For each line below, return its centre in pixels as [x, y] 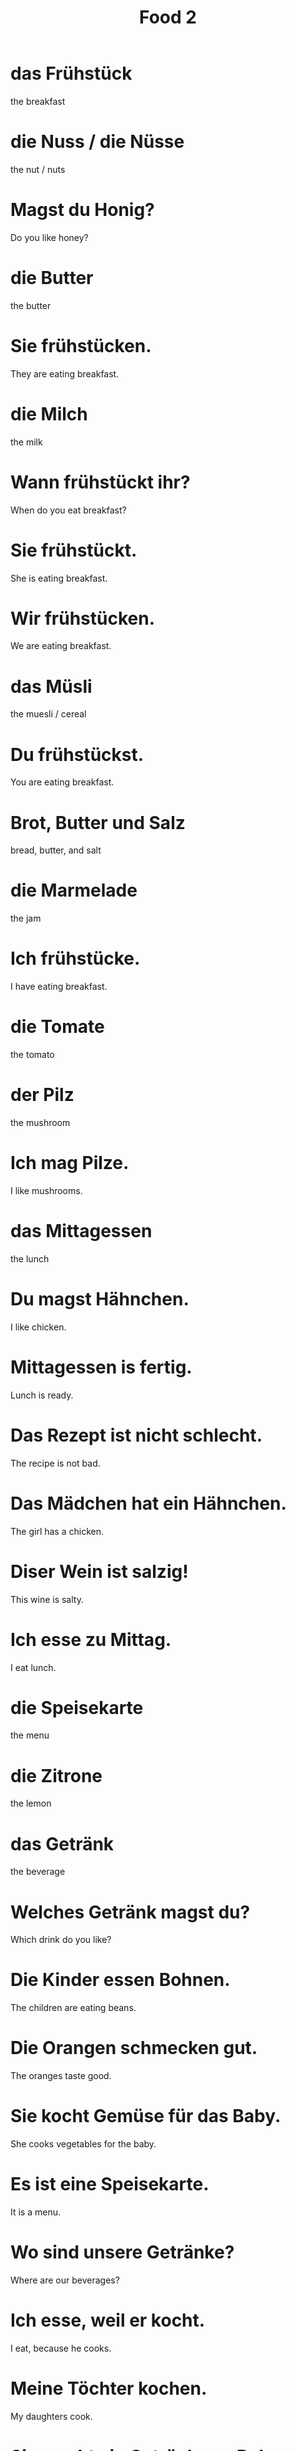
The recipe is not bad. [55, 1463]
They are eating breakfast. [65, 373]
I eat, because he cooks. [61, 2348]
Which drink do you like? [61, 1940]
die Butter [52, 278]
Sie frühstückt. [74, 550]
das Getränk [62, 1843]
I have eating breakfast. [59, 987]
